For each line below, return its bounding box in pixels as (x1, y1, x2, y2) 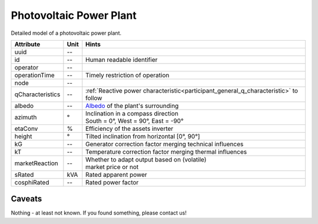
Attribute (14, 40, 41, 48)
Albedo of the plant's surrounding (85, 101, 179, 110)
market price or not (85, 163, 139, 171)
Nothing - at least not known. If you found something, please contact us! (11, 209, 187, 216)
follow (85, 94, 102, 102)
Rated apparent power (85, 170, 147, 179)
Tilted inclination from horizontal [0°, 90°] (85, 132, 200, 140)
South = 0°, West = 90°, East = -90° (85, 117, 184, 125)
